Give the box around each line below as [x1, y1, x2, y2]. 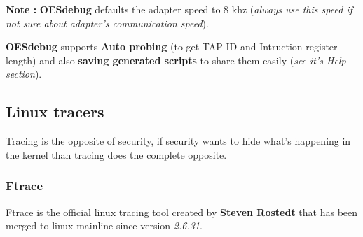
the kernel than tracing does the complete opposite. [6, 147, 227, 161]
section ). [6, 66, 42, 81]
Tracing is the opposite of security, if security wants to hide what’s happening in [6, 134, 351, 148]
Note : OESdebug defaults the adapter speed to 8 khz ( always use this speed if [6, 2, 352, 16]
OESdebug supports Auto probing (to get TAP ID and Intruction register [6, 39, 338, 54]
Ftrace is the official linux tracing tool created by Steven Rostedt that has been [6, 204, 358, 219]
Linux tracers [6, 101, 104, 122]
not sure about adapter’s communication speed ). [6, 15, 209, 30]
